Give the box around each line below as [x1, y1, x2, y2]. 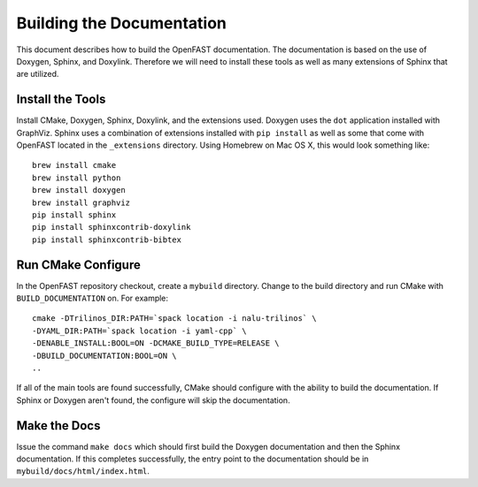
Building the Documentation [16, 13, 227, 33]
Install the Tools [16, 92, 106, 107]
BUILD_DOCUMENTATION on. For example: [16, 293, 168, 304]
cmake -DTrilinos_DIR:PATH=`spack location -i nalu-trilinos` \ [32, 314, 318, 323]
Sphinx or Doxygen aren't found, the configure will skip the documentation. [16, 394, 291, 406]
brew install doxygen [32, 186, 126, 195]
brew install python [32, 172, 121, 183]
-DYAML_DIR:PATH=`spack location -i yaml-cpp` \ [32, 325, 247, 336]
